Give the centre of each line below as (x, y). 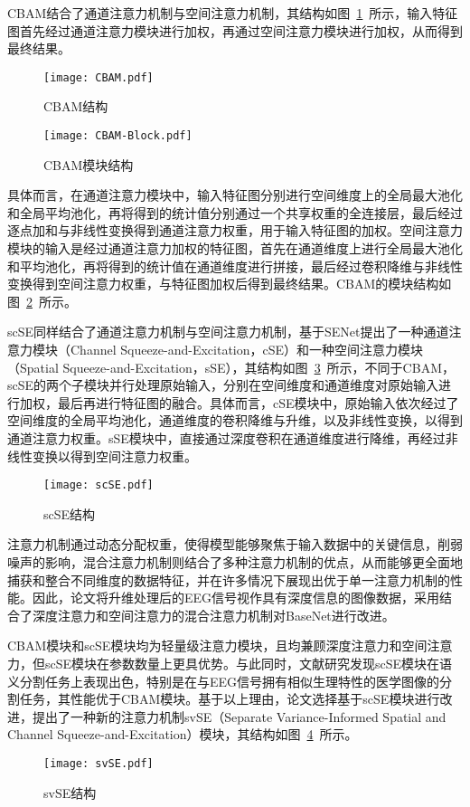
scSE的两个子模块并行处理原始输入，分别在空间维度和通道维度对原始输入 (223, 385)
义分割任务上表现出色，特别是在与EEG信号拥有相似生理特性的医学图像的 (224, 681)
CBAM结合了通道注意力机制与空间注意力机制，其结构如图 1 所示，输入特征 (233, 13)
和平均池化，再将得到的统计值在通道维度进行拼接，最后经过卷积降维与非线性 (235, 266)
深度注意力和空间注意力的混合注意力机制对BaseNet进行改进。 (213, 615)
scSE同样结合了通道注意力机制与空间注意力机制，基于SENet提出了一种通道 (228, 332)
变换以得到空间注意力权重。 (114, 456)
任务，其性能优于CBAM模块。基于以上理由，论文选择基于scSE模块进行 (230, 699)
